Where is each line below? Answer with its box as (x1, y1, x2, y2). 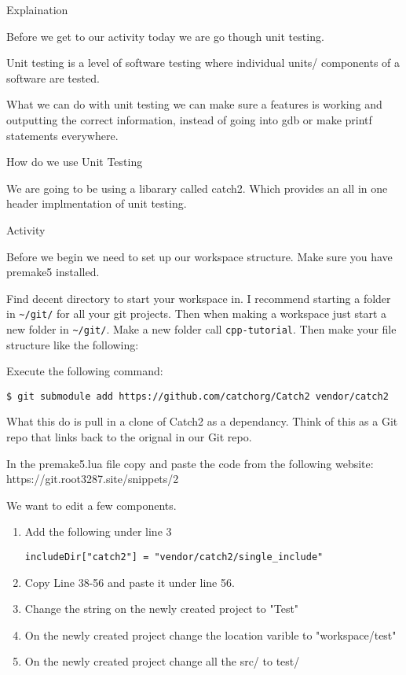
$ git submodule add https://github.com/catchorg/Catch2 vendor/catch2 (6, 390, 389, 402)
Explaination (6, 2, 68, 17)
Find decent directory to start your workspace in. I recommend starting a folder (6, 290, 391, 306)
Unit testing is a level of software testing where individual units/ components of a (6, 54, 401, 71)
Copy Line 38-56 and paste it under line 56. (24, 574, 235, 590)
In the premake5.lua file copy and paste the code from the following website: (6, 455, 374, 471)
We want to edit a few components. (6, 496, 177, 513)
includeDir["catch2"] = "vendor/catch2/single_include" (24, 551, 324, 563)
